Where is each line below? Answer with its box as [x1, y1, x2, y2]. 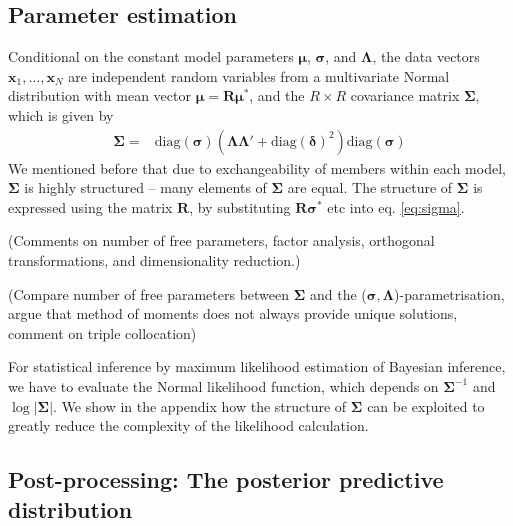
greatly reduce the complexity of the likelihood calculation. [8, 415, 369, 436]
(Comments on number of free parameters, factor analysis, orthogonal [8, 230, 435, 251]
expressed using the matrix [8, 196, 173, 217]
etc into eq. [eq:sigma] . [327, 196, 465, 217]
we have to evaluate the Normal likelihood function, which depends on [8, 375, 439, 396]
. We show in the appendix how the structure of [53, 395, 347, 416]
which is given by [8, 104, 114, 125]
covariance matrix [350, 85, 460, 106]
